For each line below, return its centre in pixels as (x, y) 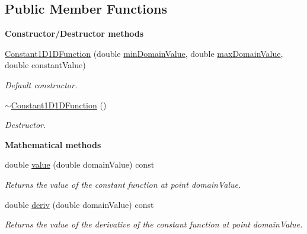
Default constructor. (41, 84)
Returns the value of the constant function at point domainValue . (123, 184)
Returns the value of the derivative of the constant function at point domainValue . (154, 224)
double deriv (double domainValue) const (79, 204)
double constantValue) (45, 65)
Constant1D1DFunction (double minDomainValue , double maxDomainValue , (144, 53)
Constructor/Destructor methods (74, 33)
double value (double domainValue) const (80, 164)
